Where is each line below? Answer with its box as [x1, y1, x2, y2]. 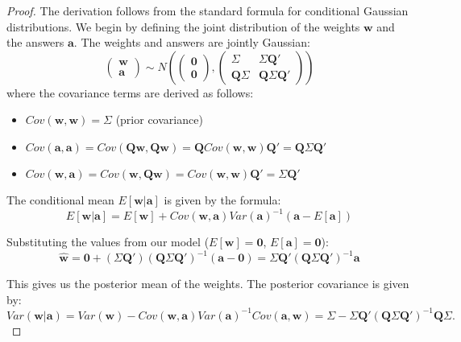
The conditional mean [6, 191, 114, 208]
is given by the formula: [164, 191, 281, 208]
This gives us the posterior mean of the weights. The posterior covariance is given [6, 275, 409, 292]
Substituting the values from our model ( [6, 233, 210, 250]
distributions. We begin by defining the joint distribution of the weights [6, 18, 360, 35]
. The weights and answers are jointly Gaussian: [73, 34, 310, 51]
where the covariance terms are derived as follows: [6, 84, 254, 101]
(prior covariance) [115, 111, 203, 128]
